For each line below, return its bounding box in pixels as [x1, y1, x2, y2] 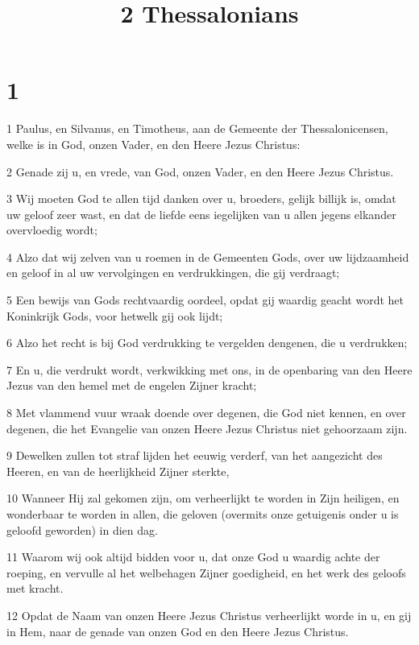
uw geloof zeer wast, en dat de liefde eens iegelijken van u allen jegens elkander [6, 205, 396, 222]
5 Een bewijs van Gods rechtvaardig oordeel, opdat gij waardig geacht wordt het [6, 291, 404, 308]
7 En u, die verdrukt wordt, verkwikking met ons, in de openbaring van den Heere [6, 361, 413, 378]
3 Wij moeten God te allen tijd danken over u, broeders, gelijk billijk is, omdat [6, 190, 396, 207]
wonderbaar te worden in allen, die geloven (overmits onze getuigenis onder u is [6, 506, 399, 522]
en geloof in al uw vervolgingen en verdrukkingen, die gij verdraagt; [6, 264, 340, 281]
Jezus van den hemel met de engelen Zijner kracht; [6, 377, 257, 394]
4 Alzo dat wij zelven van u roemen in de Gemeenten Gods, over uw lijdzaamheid [6, 248, 409, 265]
